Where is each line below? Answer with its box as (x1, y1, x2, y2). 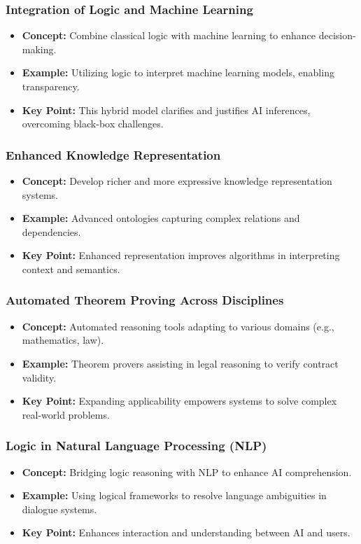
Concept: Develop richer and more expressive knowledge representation (22, 174, 332, 188)
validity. (22, 370, 57, 384)
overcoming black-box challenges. (22, 116, 164, 131)
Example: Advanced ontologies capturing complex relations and (22, 211, 300, 225)
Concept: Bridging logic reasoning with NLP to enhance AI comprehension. (22, 464, 352, 479)
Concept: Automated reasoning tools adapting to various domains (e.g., (22, 319, 334, 333)
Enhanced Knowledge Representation (6, 146, 221, 163)
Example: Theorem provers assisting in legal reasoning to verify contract (22, 356, 339, 370)
